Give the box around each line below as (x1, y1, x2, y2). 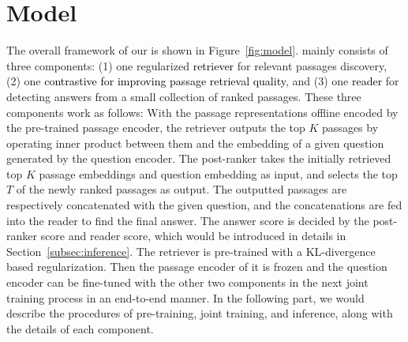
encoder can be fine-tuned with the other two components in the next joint (6, 274, 369, 291)
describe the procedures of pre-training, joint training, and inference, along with (6, 305, 393, 321)
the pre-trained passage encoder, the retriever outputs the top (6, 119, 305, 136)
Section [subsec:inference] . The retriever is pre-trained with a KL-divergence (6, 242, 376, 259)
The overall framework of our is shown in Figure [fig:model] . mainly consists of (6, 42, 388, 58)
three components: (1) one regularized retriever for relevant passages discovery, (6, 57, 387, 73)
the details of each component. (6, 320, 154, 336)
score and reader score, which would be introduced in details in (40, 227, 346, 244)
